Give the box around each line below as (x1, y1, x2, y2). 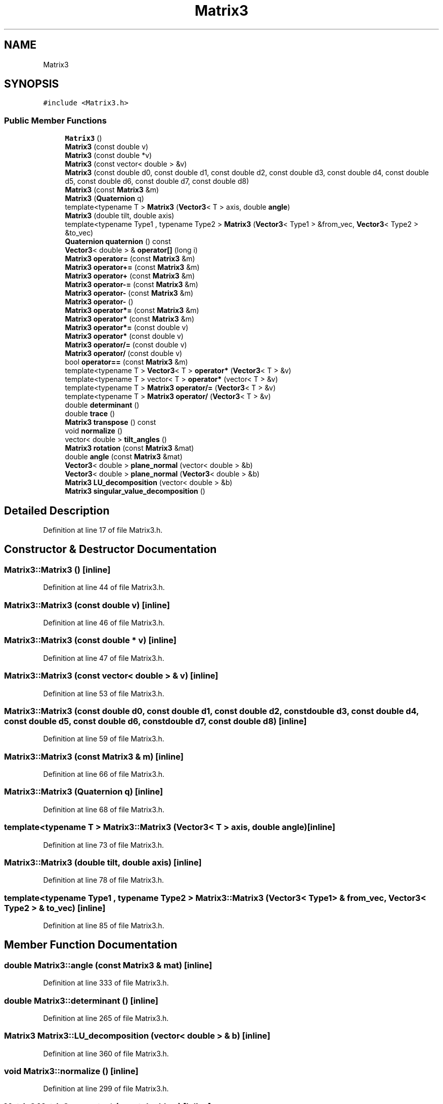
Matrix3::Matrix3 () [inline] (4, 564, 111, 575)
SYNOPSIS (4, 77, 59, 91)
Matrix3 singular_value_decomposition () (65, 487, 205, 496)
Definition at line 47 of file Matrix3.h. (43, 653, 164, 662)
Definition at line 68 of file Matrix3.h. (43, 805, 165, 814)
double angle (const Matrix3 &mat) (65, 452, 183, 461)
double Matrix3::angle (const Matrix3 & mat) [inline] (4, 960, 212, 970)
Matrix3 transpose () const (65, 418, 156, 427)
